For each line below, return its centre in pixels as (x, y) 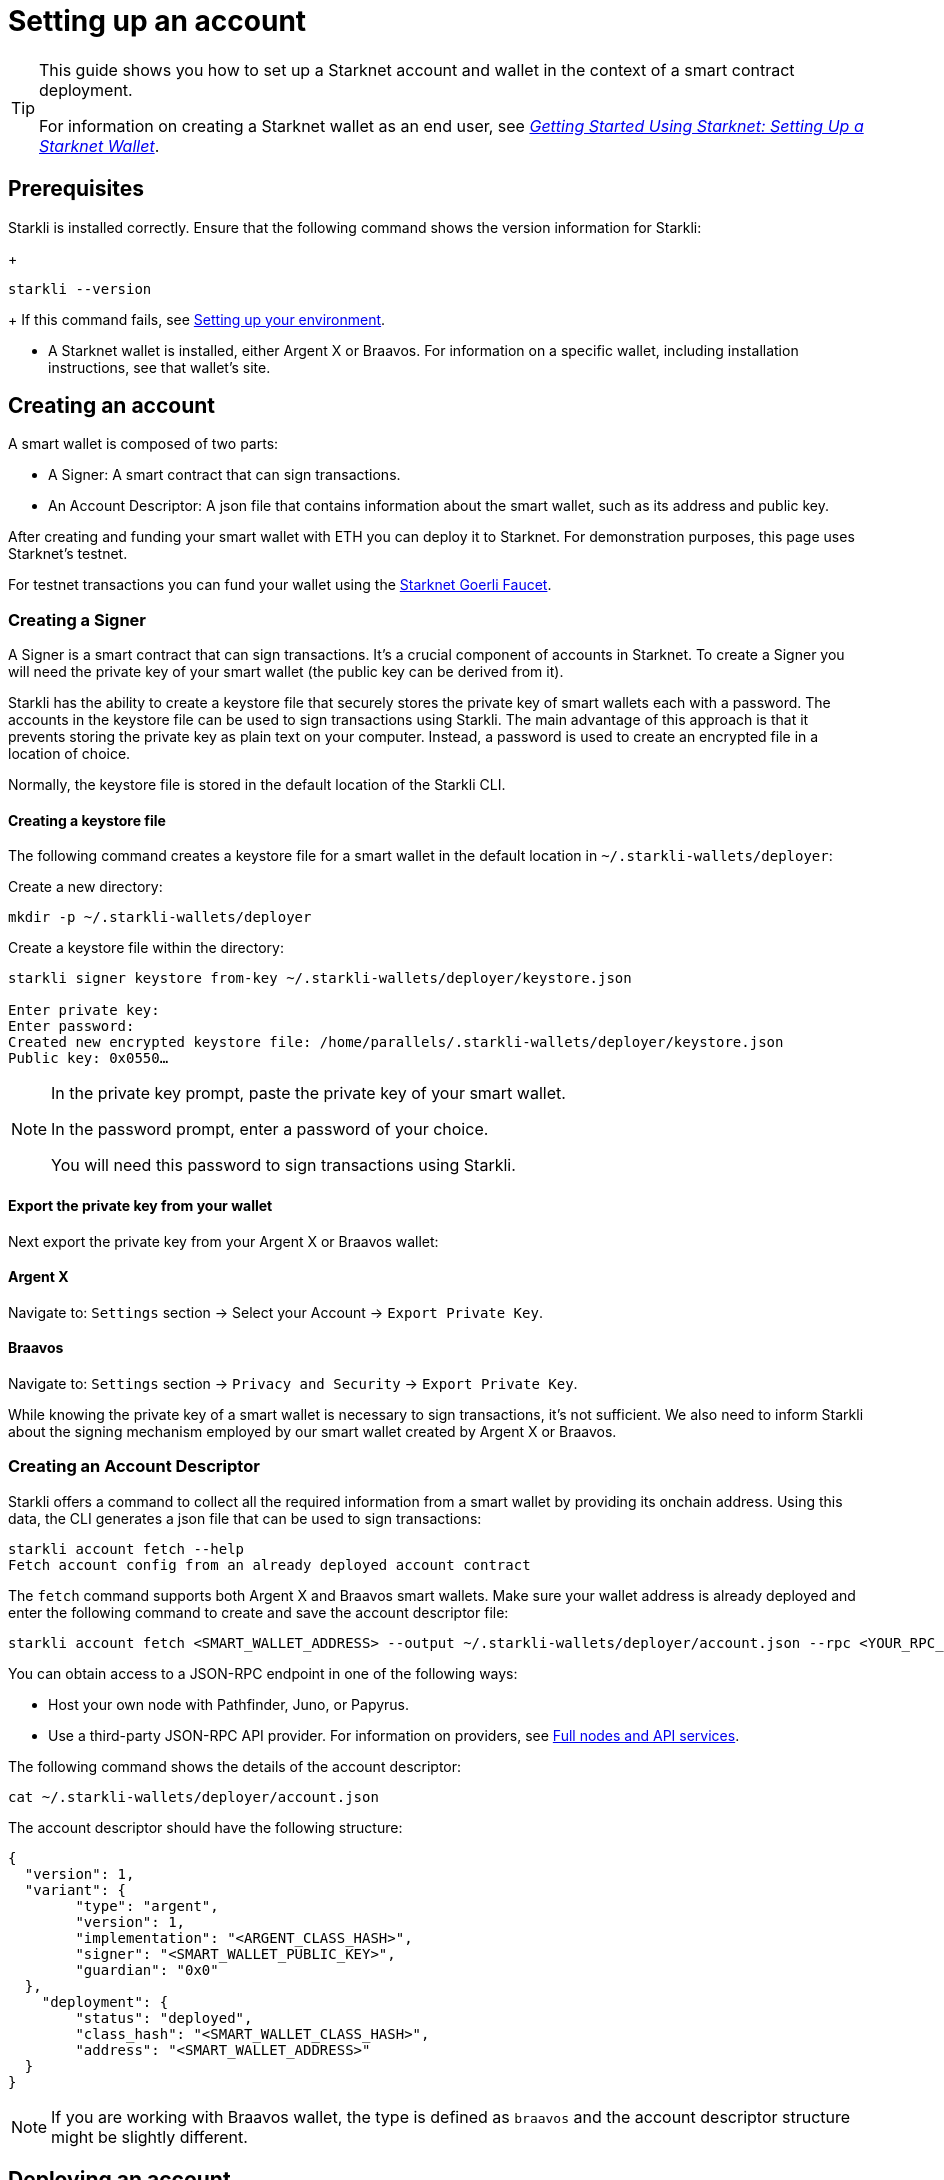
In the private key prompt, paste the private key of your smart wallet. (308, 1093)
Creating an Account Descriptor (134, 1466)
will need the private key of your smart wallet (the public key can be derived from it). (286, 672)
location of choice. (69, 754)
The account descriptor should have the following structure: (205, 1827)
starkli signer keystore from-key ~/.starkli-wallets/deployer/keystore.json (320, 978)
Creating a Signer (77, 619)
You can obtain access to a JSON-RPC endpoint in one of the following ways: (263, 1673)
